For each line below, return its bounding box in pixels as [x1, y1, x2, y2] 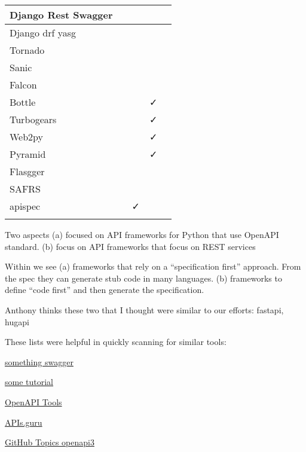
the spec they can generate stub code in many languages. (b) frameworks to [5, 271, 282, 284]
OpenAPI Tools [5, 395, 62, 408]
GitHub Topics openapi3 [5, 436, 94, 448]
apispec [10, 199, 41, 213]
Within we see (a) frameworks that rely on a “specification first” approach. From [5, 260, 301, 273]
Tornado [10, 43, 45, 57]
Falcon [10, 78, 37, 91]
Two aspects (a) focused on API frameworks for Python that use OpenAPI [5, 228, 279, 240]
